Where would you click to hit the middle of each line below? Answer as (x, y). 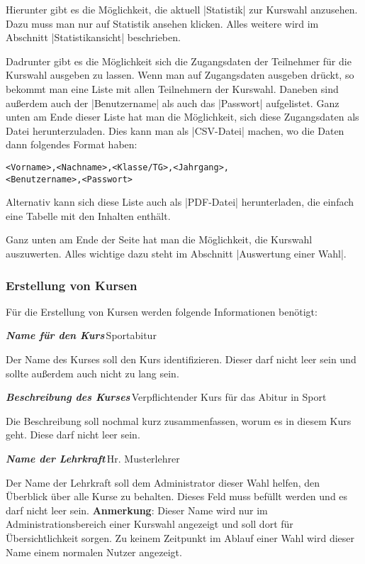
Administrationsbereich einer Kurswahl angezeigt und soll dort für (150, 524)
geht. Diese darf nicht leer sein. (73, 435)
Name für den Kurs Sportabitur (81, 335)
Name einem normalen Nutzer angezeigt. (94, 552)
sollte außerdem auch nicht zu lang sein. (92, 373)
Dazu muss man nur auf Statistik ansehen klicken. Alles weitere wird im (162, 23)
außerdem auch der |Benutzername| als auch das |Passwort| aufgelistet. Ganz (173, 103)
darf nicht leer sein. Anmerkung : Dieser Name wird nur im (137, 510)
